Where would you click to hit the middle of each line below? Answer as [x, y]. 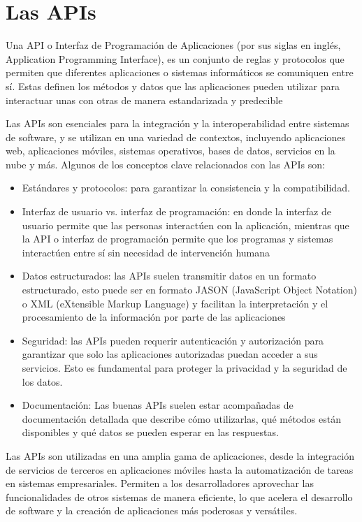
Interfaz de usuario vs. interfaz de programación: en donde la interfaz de [176, 211]
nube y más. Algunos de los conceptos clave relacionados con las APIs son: [165, 164]
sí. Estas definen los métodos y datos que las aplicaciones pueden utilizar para [173, 86]
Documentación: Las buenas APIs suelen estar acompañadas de [158, 405]
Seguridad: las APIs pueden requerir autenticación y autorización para [173, 340]
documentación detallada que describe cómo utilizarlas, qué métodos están [181, 418]
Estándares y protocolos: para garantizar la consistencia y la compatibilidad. [186, 188]
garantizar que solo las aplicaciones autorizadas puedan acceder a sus [170, 354]
